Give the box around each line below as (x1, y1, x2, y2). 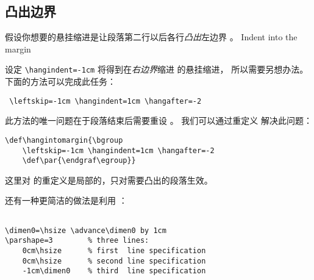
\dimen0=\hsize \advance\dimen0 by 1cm (5, 226, 166, 235)
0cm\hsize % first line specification (22, 246, 206, 256)
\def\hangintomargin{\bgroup (5, 135, 123, 145)
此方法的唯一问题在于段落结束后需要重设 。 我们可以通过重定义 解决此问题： (5, 114, 312, 127)
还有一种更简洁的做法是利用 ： (5, 194, 127, 207)
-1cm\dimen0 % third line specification (22, 267, 206, 276)
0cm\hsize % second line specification (22, 256, 206, 265)
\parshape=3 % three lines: (5, 236, 149, 245)
